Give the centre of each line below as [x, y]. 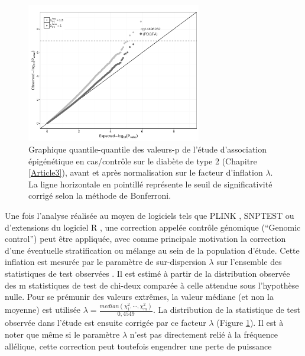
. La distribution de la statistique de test [226, 310]
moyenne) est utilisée [43, 310]
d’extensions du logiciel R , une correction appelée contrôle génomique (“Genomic [153, 227]
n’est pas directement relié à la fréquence [204, 334]
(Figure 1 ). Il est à [250, 323]
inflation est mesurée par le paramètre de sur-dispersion [106, 262]
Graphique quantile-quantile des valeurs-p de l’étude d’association [148, 149]
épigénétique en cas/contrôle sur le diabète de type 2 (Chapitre [143, 161]
